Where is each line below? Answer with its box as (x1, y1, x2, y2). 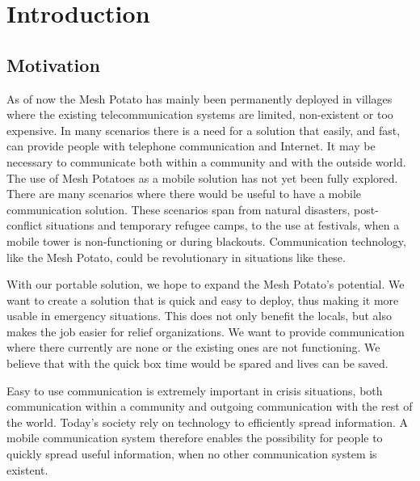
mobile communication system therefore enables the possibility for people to (6, 429, 383, 446)
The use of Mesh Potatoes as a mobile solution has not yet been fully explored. (6, 169, 398, 186)
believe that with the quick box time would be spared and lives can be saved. (6, 355, 388, 372)
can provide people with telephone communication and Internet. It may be (6, 137, 376, 154)
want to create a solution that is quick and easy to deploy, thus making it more (6, 291, 399, 308)
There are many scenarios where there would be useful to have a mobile (6, 185, 362, 202)
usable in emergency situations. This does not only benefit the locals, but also (6, 307, 392, 324)
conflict (6, 217, 43, 234)
